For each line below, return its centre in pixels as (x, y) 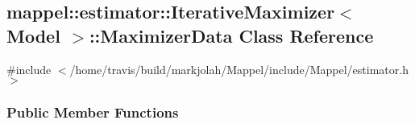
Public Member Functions (93, 112)
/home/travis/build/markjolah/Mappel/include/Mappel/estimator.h (239, 69)
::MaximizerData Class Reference (231, 35)
